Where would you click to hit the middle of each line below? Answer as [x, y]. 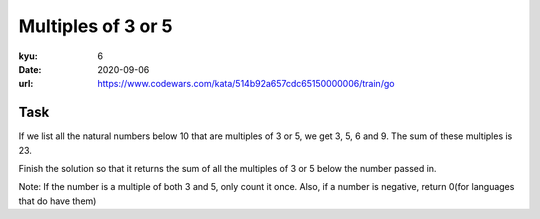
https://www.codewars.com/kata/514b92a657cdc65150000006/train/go [246, 84]
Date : [30, 69]
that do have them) [57, 201]
